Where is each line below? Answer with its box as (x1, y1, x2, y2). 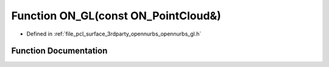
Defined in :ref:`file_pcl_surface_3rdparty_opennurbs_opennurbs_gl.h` (26, 30, 202, 37)
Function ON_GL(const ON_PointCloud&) (11, 9, 222, 22)
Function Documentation (11, 46, 108, 56)
